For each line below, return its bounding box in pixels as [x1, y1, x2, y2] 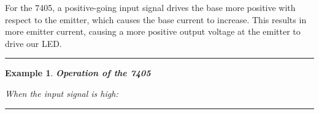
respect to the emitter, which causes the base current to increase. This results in [5, 13, 307, 26]
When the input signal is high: [5, 87, 118, 99]
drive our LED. [5, 37, 62, 49]
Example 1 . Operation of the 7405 [5, 66, 151, 79]
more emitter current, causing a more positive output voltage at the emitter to [5, 25, 301, 38]
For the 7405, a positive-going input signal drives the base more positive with [5, 1, 296, 13]
